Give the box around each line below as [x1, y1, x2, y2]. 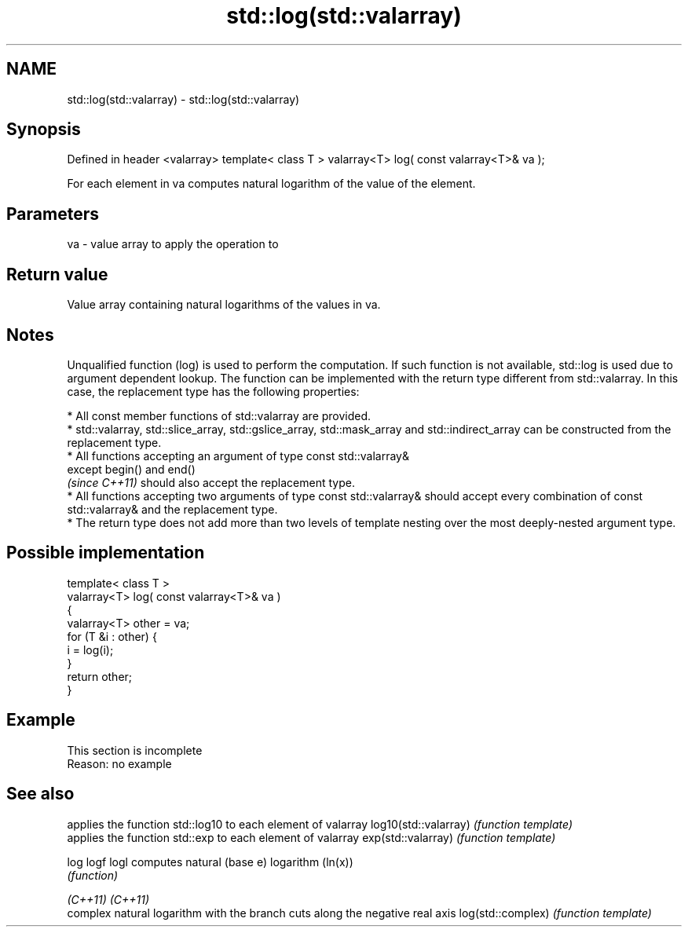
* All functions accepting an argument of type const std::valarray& [67, 448, 409, 463]
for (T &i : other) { [67, 629, 157, 643]
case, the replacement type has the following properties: [67, 384, 360, 398]
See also [6, 784, 75, 804]
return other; [67, 669, 133, 683]
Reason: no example [67, 756, 172, 770]
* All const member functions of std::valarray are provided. [67, 408, 371, 423]
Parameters [6, 203, 99, 224]
